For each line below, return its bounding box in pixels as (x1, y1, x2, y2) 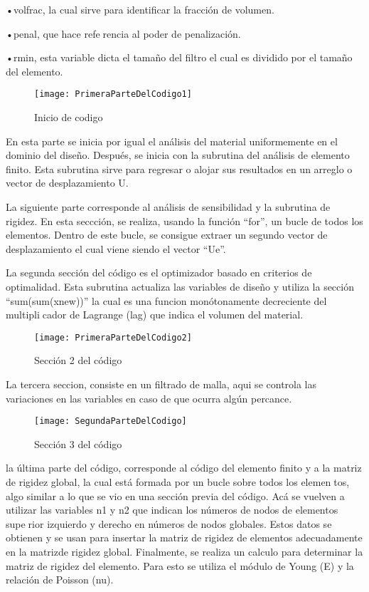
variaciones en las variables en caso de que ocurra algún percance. (6, 390, 292, 405)
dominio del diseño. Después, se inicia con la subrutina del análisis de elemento (6, 147, 350, 162)
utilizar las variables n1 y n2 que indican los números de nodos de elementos (6, 502, 338, 517)
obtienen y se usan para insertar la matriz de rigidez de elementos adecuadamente (6, 530, 363, 545)
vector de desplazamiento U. (6, 175, 129, 190)
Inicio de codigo (34, 110, 103, 125)
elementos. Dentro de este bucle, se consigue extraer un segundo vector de (6, 227, 328, 242)
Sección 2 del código (34, 353, 122, 368)
